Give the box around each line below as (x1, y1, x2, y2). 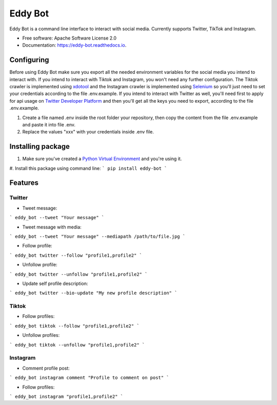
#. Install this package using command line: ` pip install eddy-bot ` (9, 165, 167, 171)
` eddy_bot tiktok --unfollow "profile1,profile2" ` (9, 342, 145, 348)
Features (9, 179, 38, 187)
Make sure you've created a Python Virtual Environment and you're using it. (22, 156, 182, 162)
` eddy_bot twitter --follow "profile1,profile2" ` (9, 252, 143, 258)
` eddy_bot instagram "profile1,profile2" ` (9, 393, 124, 399)
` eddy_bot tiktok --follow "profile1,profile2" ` (9, 323, 140, 329)
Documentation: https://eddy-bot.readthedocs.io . (22, 42, 127, 48)
